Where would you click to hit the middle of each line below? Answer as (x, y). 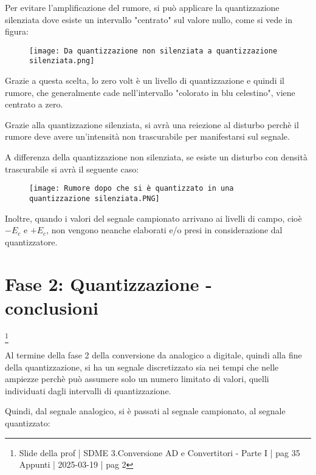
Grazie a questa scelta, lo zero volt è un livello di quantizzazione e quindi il (145, 80)
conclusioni (52, 307)
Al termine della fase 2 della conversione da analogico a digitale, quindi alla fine (153, 354)
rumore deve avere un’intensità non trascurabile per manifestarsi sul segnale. (147, 136)
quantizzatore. (31, 241)
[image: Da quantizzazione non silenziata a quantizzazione (153, 51)
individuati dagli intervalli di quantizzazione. (88, 390)
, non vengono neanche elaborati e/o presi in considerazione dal (164, 230)
